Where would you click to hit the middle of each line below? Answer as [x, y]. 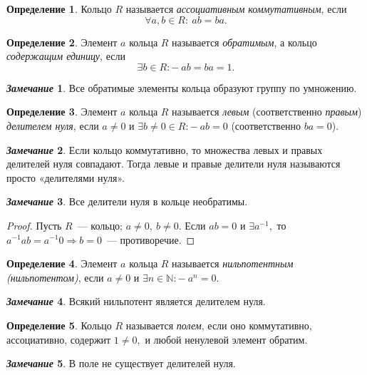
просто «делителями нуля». [66, 177]
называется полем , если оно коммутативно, [219, 325]
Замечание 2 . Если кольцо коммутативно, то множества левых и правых [165, 149]
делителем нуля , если [53, 125]
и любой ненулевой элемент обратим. [226, 339]
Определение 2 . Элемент [62, 42]
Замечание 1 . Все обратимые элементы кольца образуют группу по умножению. [182, 87]
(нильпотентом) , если [55, 277]
